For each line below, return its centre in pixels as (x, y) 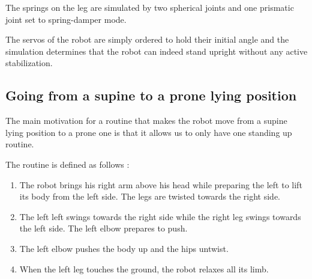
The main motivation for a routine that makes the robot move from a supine (146, 121)
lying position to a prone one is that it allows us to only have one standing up (149, 132)
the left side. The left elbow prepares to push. (103, 228)
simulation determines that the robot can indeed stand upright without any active (157, 51)
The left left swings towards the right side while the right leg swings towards (160, 216)
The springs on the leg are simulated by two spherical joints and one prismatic (150, 7)
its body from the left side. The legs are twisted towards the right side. (150, 196)
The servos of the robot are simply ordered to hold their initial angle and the (147, 39)
